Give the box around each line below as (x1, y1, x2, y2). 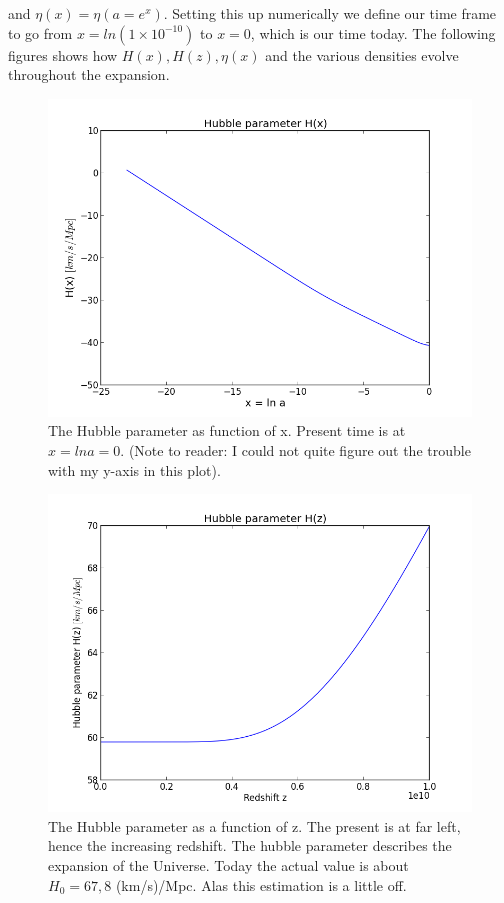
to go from (8, 22, 73, 43)
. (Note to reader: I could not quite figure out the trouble (120, 439, 471, 460)
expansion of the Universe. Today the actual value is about (48, 854, 409, 875)
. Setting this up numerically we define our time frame (163, 3, 497, 23)
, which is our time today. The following (250, 22, 496, 43)
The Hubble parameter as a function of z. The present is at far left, (48, 815, 461, 836)
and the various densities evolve (265, 44, 459, 65)
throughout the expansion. (8, 64, 170, 85)
